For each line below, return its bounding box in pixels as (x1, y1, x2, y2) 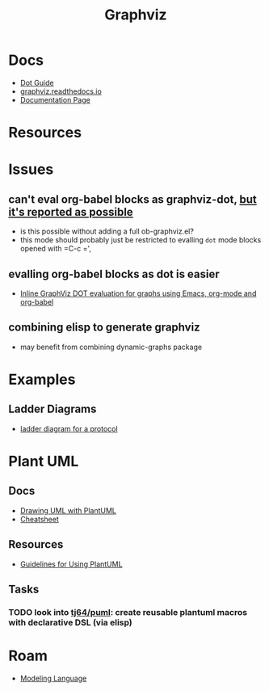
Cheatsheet (19, 514, 59, 524)
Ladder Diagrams (8, 402, 97, 416)
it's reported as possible (8, 204, 133, 219)
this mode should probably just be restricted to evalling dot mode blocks (19, 235, 262, 245)
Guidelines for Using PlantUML (19, 559, 123, 569)
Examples (8, 370, 76, 389)
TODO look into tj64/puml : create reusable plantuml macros (8, 606, 248, 617)
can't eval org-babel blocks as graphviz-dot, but (8, 192, 257, 206)
